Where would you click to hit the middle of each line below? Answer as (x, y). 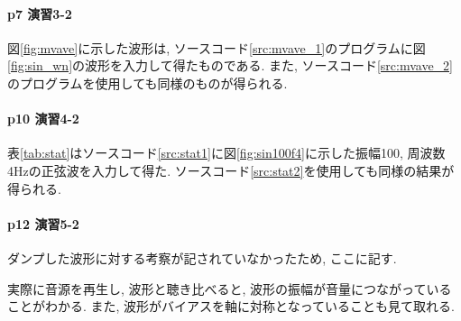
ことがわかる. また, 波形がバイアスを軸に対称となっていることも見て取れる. (231, 306)
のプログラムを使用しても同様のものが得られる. (148, 83)
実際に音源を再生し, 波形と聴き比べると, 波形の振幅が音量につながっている (230, 288)
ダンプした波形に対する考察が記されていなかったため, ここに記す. (202, 257)
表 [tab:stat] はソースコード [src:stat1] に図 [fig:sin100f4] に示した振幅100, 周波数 (226, 153)
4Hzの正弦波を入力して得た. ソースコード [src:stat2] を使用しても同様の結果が (231, 170)
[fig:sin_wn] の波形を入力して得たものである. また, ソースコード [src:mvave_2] (230, 65)
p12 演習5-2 (43, 223)
